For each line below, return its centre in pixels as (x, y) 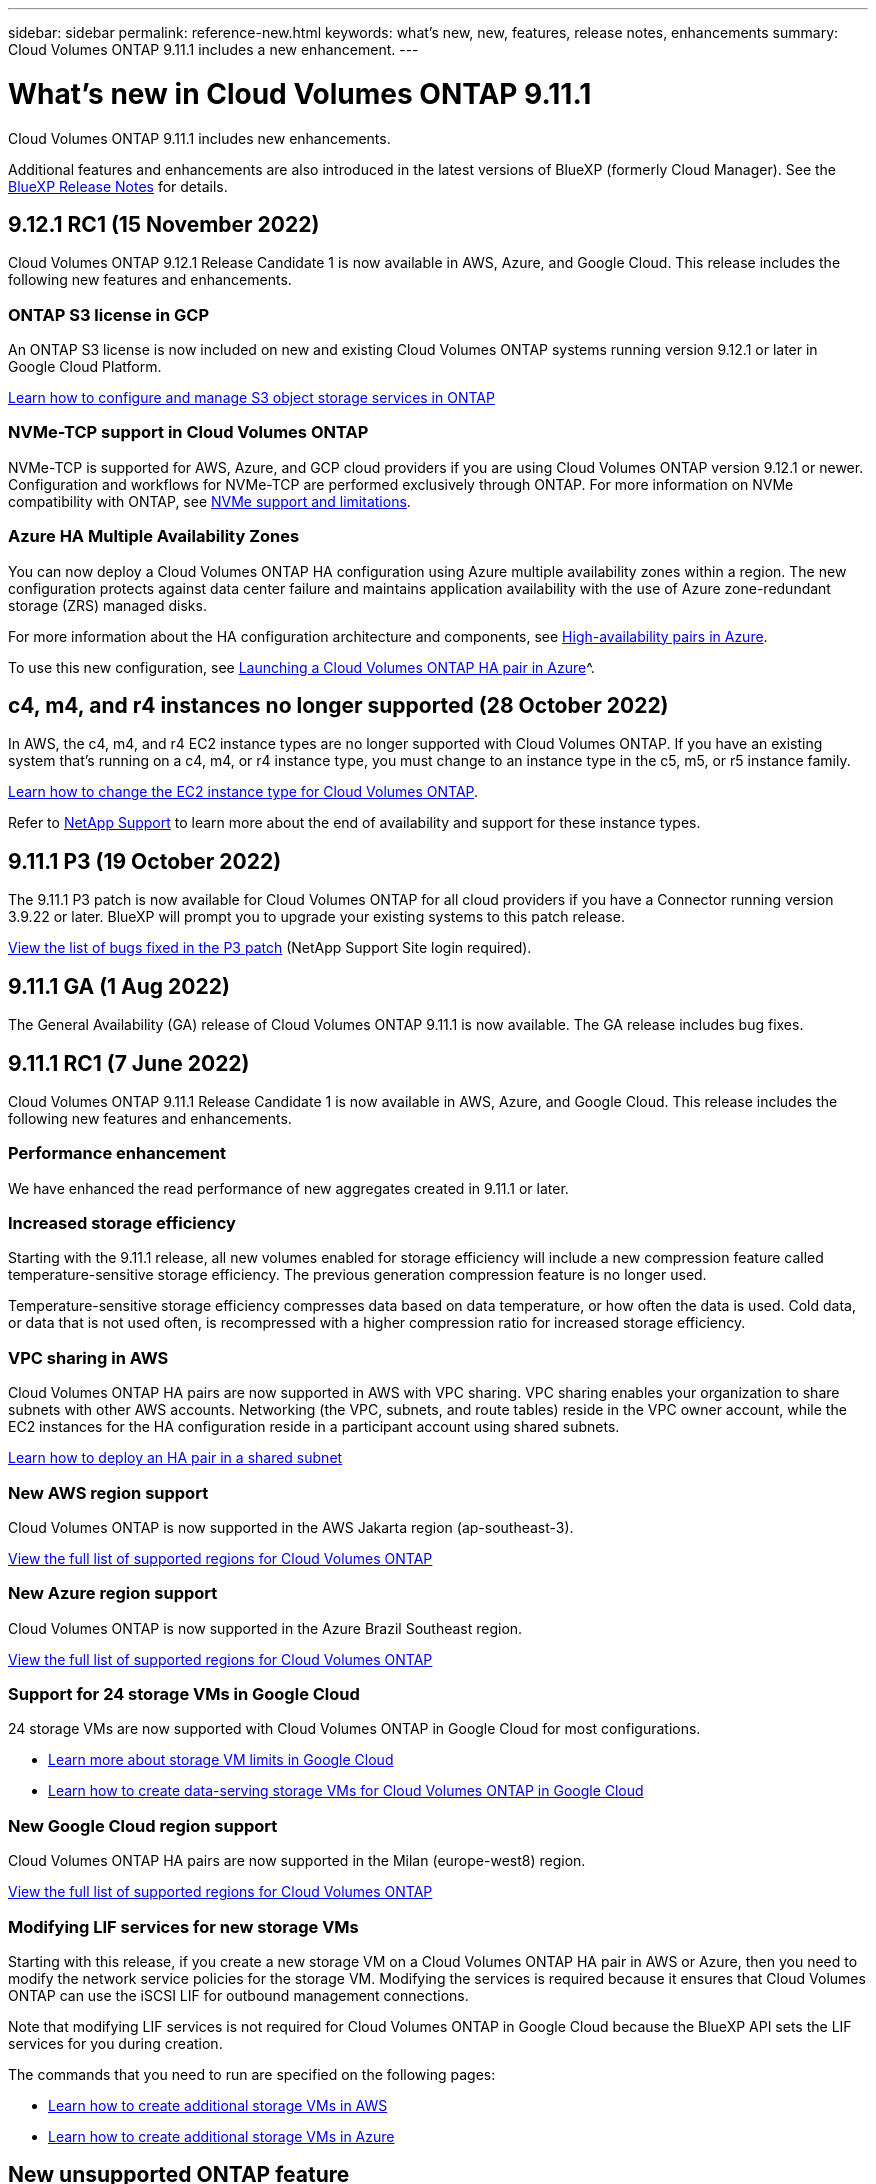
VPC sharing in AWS (88, 1357)
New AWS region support (108, 1492)
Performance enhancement (117, 1153)
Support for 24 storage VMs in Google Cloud (184, 1694)
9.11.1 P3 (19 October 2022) (145, 861)
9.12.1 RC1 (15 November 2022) (164, 224)
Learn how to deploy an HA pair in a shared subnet (175, 1458)
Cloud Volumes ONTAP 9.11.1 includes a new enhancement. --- (213, 49)
